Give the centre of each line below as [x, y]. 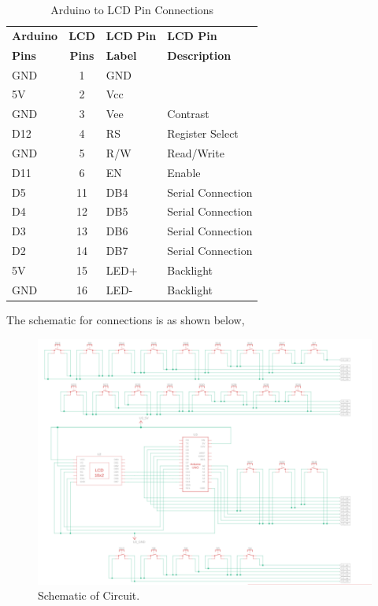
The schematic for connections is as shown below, [126, 319]
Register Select [203, 133]
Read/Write [196, 152]
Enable [184, 172]
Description [199, 55]
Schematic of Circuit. [89, 595]
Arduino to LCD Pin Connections [132, 9]
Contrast [188, 114]
